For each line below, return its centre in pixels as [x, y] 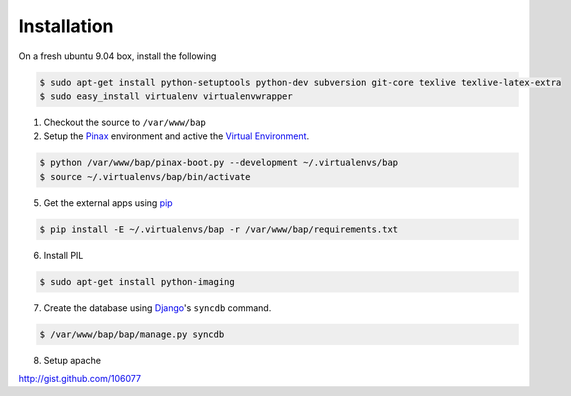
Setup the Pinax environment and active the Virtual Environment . [176, 136]
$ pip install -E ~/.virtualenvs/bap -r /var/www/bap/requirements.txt [219, 229]
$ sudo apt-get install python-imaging [137, 281]
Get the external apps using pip [108, 202]
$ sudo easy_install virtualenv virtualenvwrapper [166, 96]
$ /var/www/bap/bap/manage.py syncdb [132, 334]
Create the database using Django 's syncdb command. [157, 307]
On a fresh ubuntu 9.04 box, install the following [117, 56]
